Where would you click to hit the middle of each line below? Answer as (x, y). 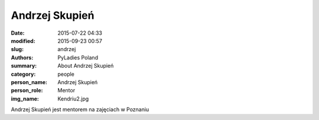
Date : (18, 33)
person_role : (27, 91)
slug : (17, 49)
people (66, 74)
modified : (23, 41)
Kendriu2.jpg (73, 99)
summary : (24, 66)
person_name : (29, 82)
